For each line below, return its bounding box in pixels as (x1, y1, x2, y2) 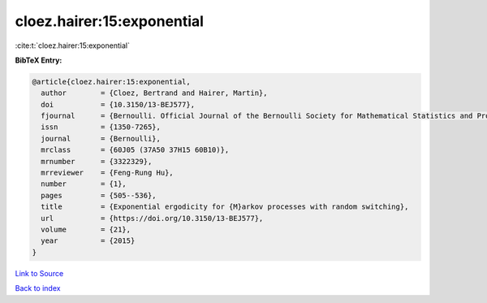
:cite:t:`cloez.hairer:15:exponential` (15, 41, 130, 50)
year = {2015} (41, 236, 136, 245)
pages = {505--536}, (41, 191, 157, 200)
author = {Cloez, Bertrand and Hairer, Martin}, (41, 89, 268, 97)
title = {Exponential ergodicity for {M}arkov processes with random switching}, (41, 202, 409, 211)
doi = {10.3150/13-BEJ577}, (41, 100, 195, 109)
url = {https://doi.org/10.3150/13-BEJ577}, (41, 214, 264, 223)
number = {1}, (41, 180, 127, 188)
